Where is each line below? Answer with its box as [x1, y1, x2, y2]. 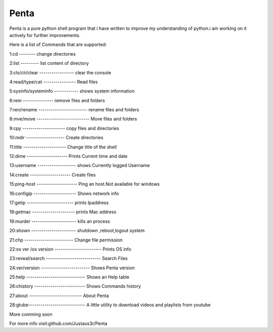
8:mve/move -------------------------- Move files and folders [9, 116, 138, 122]
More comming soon [9, 311, 53, 317]
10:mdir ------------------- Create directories [9, 135, 104, 141]
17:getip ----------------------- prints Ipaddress [9, 199, 109, 205]
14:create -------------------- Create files [9, 172, 96, 178]
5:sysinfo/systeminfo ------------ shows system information [9, 88, 135, 94]
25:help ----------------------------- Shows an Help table [9, 274, 130, 280]
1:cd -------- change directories [9, 51, 76, 57]
